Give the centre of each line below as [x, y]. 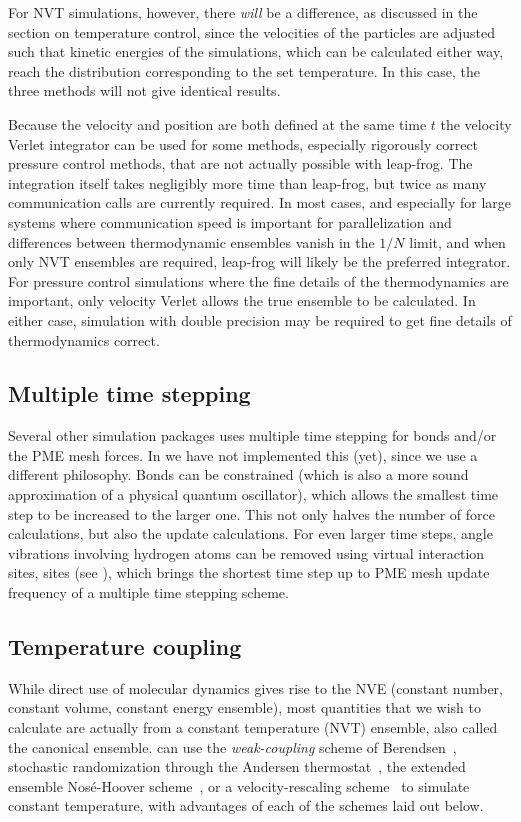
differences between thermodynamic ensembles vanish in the [191, 241]
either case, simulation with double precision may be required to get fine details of [260, 319]
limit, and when [457, 241]
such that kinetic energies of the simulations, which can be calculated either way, [256, 51]
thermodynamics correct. [84, 339]
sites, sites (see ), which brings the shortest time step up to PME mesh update [249, 572]
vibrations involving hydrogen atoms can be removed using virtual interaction [246, 552]
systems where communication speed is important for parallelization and [230, 221]
